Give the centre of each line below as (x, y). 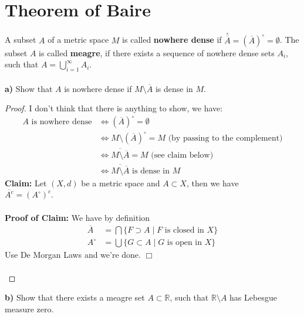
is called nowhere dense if (172, 40)
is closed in (184, 231)
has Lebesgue (253, 297)
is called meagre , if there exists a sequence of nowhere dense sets (157, 52)
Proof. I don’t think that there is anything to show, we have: (114, 108)
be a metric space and (121, 183)
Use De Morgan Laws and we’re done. (73, 255)
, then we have (212, 183)
